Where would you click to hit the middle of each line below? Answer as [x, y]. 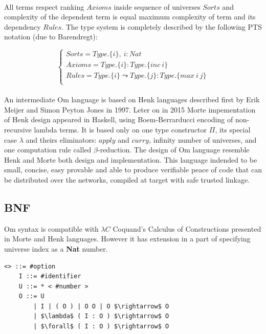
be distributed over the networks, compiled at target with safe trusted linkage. [127, 179]
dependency [23, 26]
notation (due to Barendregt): [51, 37]
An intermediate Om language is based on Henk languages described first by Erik [132, 99]
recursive [18, 129]
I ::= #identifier [50, 276]
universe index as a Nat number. [56, 248]
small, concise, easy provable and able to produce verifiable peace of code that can [133, 170]
